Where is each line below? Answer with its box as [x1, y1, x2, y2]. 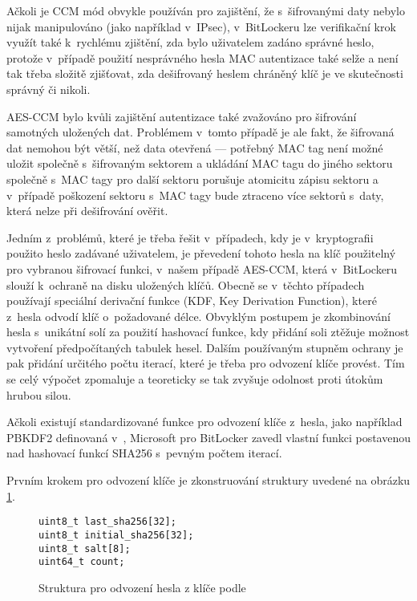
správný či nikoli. [6, 80, 91, 97]
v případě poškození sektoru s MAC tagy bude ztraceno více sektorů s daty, [6, 186, 384, 203]
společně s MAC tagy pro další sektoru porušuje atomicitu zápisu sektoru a [6, 170, 379, 187]
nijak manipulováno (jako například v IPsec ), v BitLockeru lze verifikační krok [6, 18, 396, 35]
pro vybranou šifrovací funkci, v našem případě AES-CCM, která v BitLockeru [6, 260, 398, 277]
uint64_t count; [38, 556, 125, 568]
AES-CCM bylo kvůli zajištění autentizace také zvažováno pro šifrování [6, 108, 357, 124]
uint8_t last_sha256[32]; [38, 516, 176, 528]
